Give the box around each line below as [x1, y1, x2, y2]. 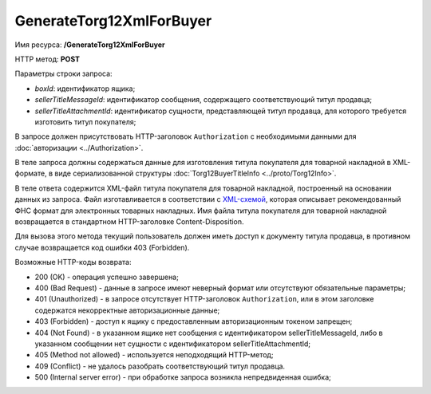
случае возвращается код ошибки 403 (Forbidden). [14, 242, 190, 252]
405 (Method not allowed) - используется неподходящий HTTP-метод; [34, 350, 274, 360]
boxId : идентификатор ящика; [34, 84, 136, 93]
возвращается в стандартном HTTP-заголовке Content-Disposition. [14, 217, 244, 227]
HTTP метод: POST [14, 54, 80, 64]
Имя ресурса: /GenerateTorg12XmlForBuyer [14, 40, 165, 49]
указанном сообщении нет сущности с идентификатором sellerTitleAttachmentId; [34, 339, 311, 349]
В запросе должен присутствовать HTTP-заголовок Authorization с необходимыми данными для [14, 132, 357, 141]
